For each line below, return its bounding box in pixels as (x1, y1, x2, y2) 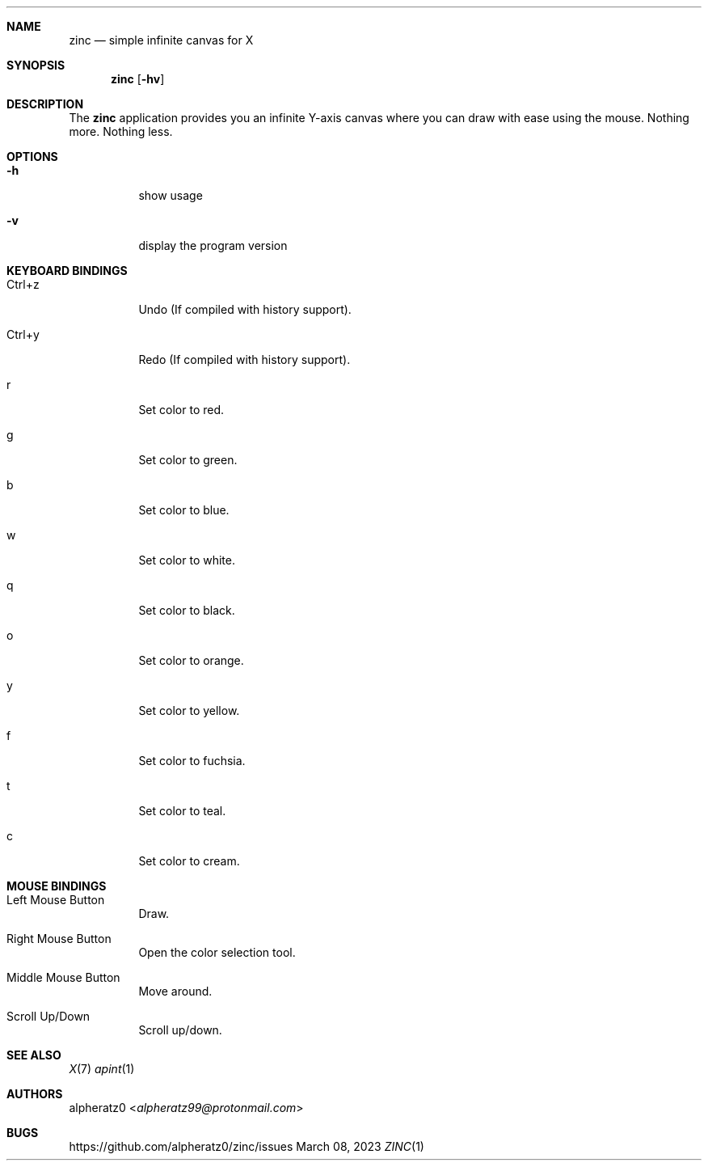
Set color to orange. (138, 653, 244, 667)
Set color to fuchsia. (138, 754, 246, 767)
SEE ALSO (6, 1048, 61, 1062)
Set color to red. (138, 403, 225, 416)
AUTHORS (6, 1087, 63, 1101)
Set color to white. (138, 553, 235, 567)
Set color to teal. (138, 804, 226, 818)
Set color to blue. (138, 503, 230, 517)
